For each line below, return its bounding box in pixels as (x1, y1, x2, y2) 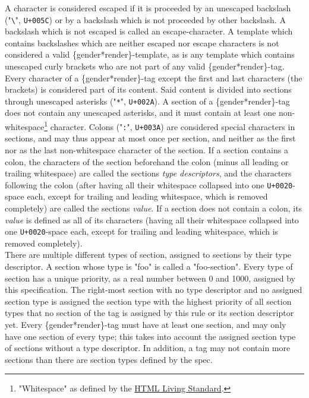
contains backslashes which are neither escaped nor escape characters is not (5, 36, 279, 49)
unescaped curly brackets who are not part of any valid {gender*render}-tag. (5, 60, 285, 72)
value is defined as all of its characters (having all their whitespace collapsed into (5, 213, 299, 226)
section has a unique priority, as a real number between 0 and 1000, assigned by (5, 271, 295, 284)
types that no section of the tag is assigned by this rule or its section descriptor (5, 307, 294, 319)
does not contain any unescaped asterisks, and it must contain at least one (5, 106, 276, 119)
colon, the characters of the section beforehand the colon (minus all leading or (5, 155, 289, 168)
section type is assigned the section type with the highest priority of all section (5, 295, 292, 307)
